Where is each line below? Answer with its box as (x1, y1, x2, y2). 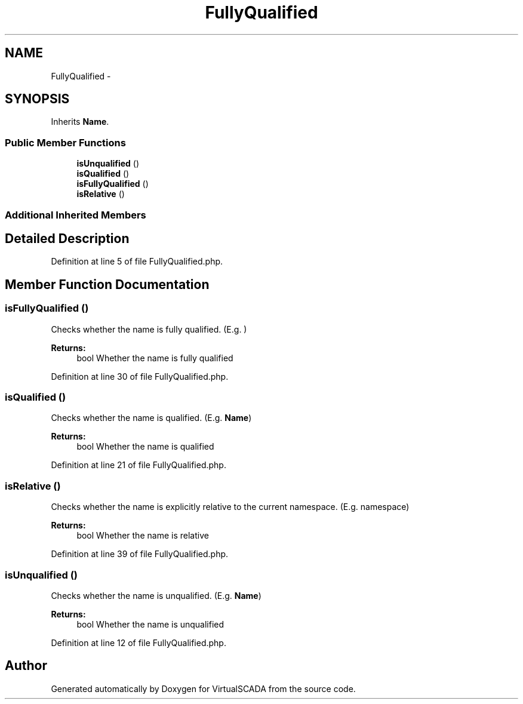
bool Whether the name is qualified (76, 441, 214, 452)
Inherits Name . (51, 116, 109, 127)
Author (5, 658, 47, 674)
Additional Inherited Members (5, 208, 146, 221)
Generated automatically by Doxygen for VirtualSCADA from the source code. (51, 683, 356, 694)
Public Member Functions (5, 136, 126, 149)
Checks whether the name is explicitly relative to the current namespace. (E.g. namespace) (51, 502, 410, 512)
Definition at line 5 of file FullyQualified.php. (51, 256, 223, 267)
